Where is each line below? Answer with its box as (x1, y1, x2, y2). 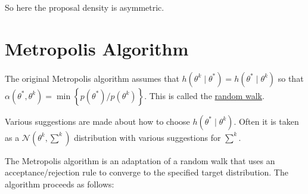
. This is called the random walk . (144, 89, 265, 101)
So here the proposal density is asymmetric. (5, 1, 164, 13)
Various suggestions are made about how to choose (5, 115, 190, 127)
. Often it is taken (234, 115, 299, 127)
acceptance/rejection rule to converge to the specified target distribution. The (5, 166, 288, 178)
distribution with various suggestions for (74, 131, 221, 143)
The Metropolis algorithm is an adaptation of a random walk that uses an (5, 154, 275, 167)
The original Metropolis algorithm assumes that (5, 72, 179, 84)
